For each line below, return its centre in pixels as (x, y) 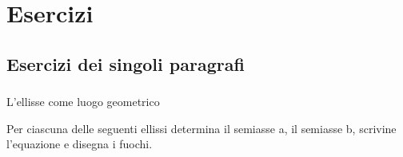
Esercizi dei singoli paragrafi (126, 63)
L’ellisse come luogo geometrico (83, 102)
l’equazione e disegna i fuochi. (80, 144)
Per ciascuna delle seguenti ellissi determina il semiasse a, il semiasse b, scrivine (201, 128)
